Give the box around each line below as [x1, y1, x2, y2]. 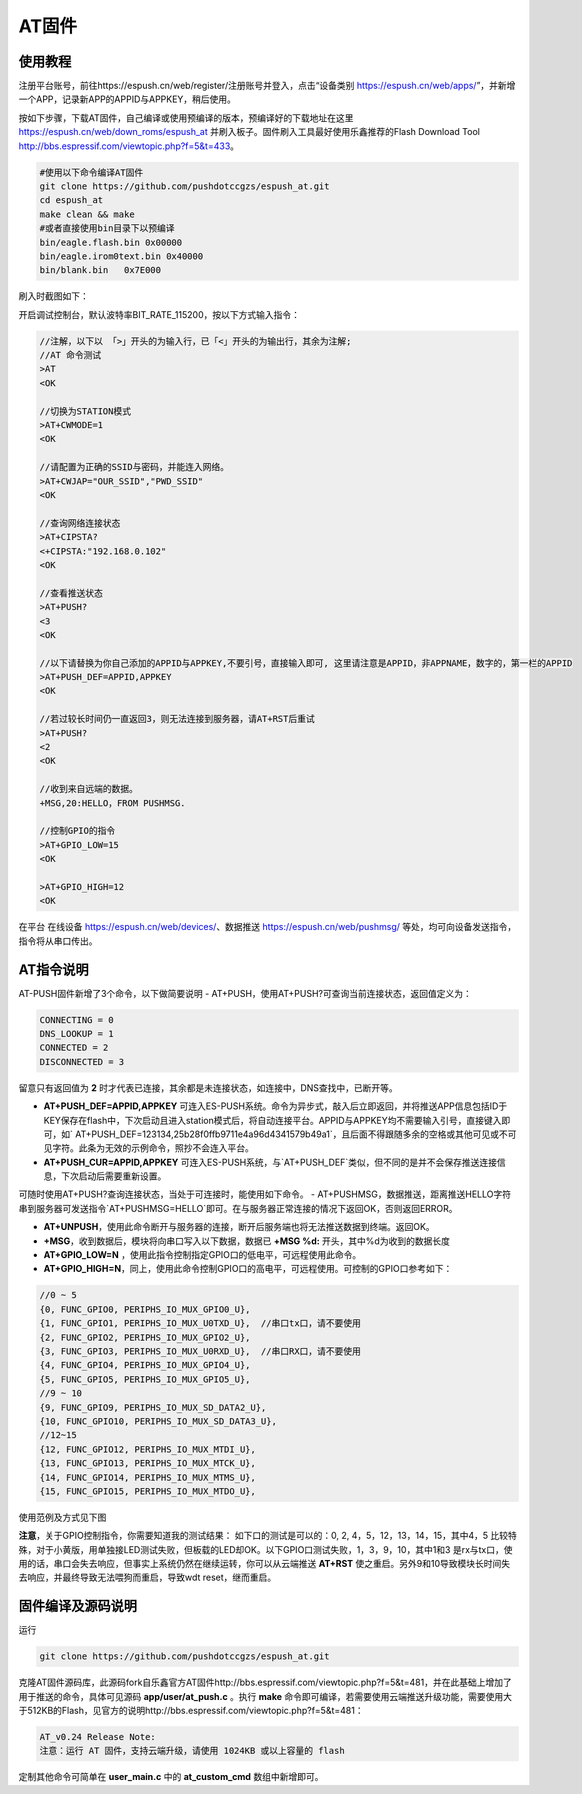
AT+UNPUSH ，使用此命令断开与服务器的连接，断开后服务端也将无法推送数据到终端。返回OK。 [43, 1221, 435, 1233]
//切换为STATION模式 [39, 405, 132, 417]
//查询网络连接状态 [39, 517, 121, 529]
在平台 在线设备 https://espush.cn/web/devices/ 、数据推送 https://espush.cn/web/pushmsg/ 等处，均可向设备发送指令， [18, 921, 517, 933]
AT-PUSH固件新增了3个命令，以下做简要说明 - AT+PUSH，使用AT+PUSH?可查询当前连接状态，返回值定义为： [18, 987, 472, 999]
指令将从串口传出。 [18, 935, 98, 947]
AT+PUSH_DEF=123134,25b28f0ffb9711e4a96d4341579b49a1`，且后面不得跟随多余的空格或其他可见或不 [75, 1128, 509, 1140]
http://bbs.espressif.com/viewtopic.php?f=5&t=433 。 [18, 140, 240, 152]
